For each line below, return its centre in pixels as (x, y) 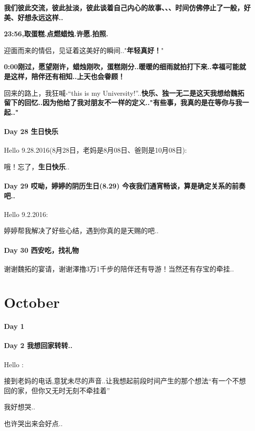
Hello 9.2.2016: (26, 214)
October (32, 302)
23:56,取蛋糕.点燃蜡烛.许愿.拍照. (56, 34)
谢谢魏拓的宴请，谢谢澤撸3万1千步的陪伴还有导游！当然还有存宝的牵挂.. (119, 268)
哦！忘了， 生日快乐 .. (37, 166)
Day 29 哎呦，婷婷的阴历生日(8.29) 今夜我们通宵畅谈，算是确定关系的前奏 (125, 185)
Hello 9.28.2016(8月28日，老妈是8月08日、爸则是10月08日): (95, 150)
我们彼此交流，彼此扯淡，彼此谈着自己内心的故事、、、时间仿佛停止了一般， (124, 7)
